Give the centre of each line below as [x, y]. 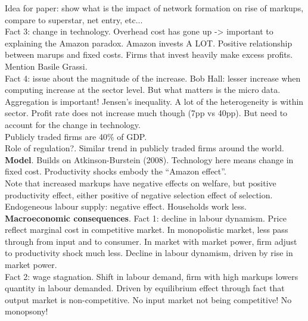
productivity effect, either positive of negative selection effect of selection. [139, 194]
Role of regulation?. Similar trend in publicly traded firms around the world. [144, 148]
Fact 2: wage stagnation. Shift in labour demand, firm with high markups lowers [152, 276]
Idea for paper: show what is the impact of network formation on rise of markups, [154, 8]
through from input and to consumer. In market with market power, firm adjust [151, 241]
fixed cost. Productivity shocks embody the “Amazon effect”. [116, 171]
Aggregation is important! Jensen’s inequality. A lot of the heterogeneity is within [154, 101]
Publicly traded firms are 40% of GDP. [76, 136]
